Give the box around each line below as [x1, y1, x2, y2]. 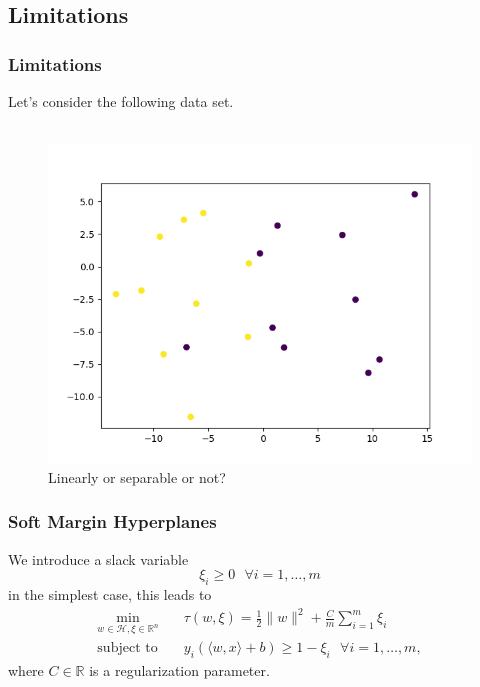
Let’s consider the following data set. [8, 91, 234, 111]
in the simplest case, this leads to [8, 583, 212, 604]
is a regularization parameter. [89, 659, 270, 680]
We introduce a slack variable [8, 548, 189, 569]
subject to [97, 640, 158, 655]
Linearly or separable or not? [48, 466, 226, 487]
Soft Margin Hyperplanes [8, 509, 217, 534]
